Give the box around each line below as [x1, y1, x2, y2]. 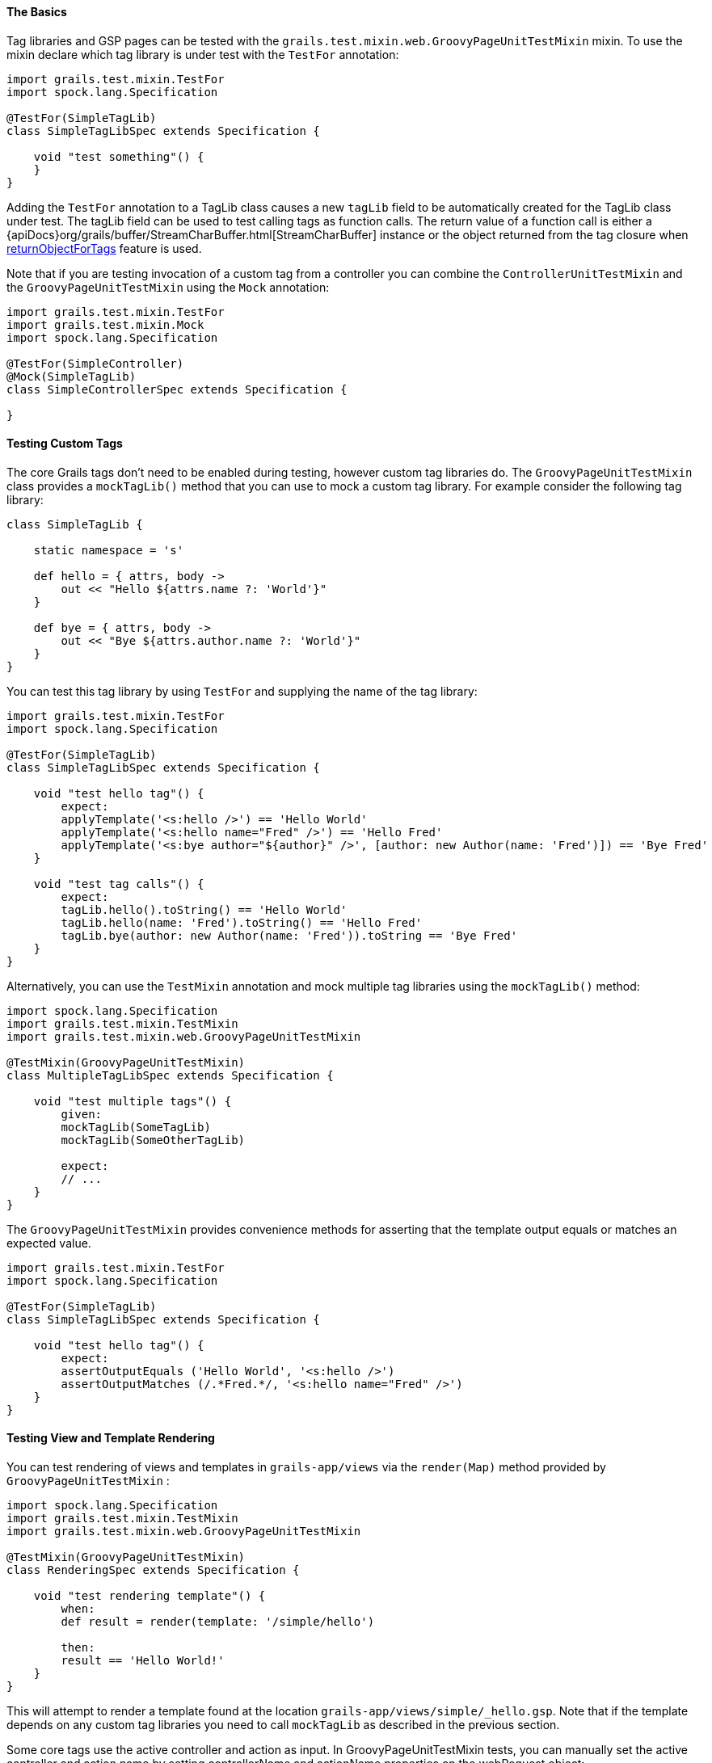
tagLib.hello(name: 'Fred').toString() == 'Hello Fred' [61, 915, 423, 929]
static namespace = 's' [33, 543, 184, 557]
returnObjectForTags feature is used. [6, 241, 202, 255]
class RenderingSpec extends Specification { [6, 1563, 300, 1577]
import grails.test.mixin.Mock [6, 318, 204, 331]
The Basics [6, 5, 67, 19]
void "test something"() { [33, 149, 204, 163]
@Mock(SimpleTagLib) [6, 369, 137, 383]
